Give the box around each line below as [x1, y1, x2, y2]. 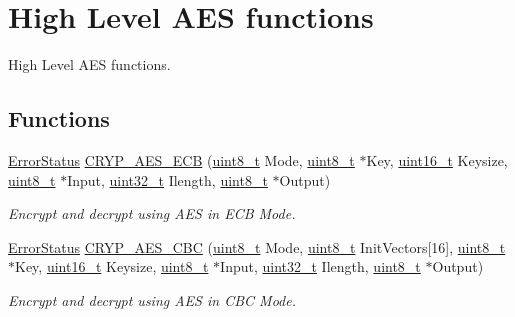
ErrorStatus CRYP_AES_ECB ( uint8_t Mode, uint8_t [8, 149, 355, 170]
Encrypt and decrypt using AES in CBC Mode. [8, 289, 296, 310]
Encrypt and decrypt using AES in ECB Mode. [8, 203, 296, 224]
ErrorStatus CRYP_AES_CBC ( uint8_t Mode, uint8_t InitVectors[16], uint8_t [8, 236, 506, 257]
